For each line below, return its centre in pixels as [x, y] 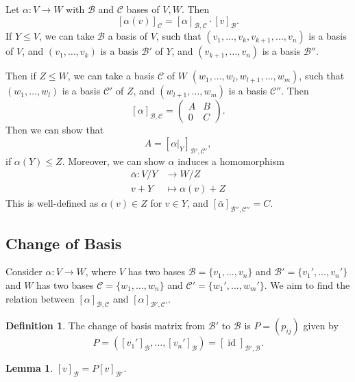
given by [321, 326]
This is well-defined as [52, 203]
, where [101, 271]
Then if [21, 76]
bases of [143, 9]
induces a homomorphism [231, 161]
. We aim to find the [307, 285]
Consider [24, 271]
